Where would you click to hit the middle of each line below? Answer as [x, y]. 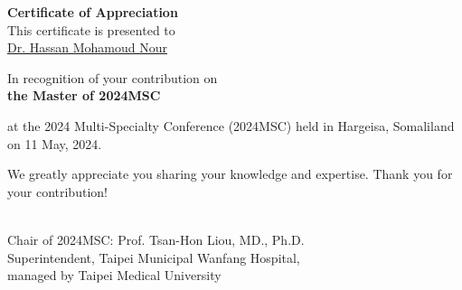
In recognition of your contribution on [113, 77]
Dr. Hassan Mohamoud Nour [88, 47]
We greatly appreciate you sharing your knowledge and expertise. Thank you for [230, 174]
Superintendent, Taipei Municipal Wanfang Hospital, [154, 257]
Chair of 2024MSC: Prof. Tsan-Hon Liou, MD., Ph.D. [156, 239]
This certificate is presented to [91, 29]
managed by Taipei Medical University [114, 275]
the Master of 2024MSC [84, 95]
